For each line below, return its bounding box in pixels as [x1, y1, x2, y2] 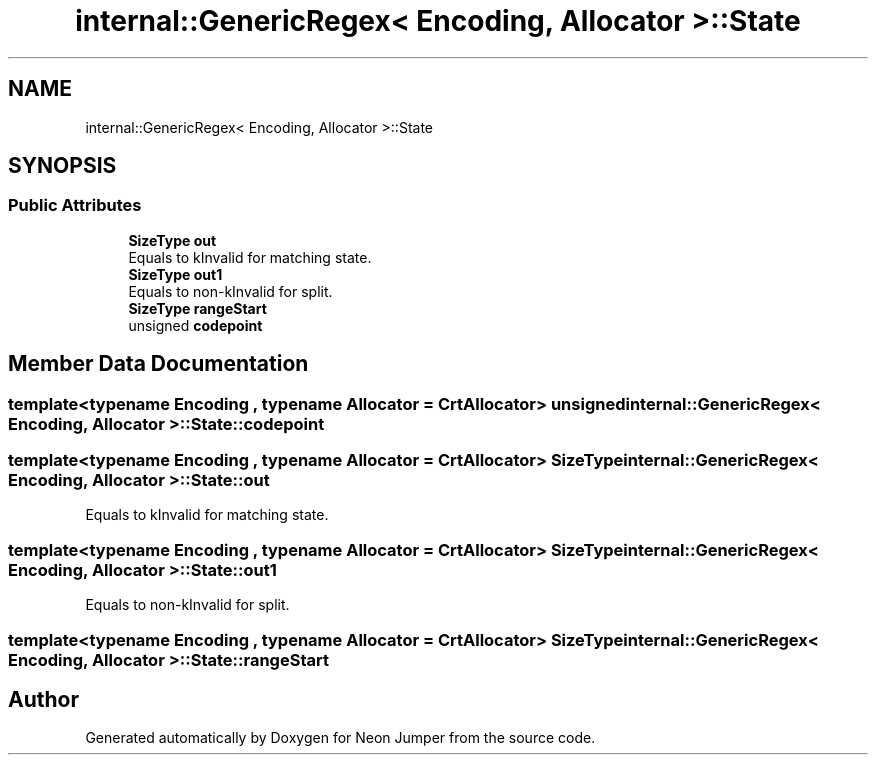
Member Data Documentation [8, 351, 309, 377]
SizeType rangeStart [128, 299, 267, 317]
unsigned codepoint [128, 316, 263, 334]
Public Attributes [8, 195, 142, 216]
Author [8, 686, 79, 712]
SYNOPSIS [8, 153, 117, 179]
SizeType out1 [128, 265, 223, 283]
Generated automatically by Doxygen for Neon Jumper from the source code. [85, 729, 596, 747]
